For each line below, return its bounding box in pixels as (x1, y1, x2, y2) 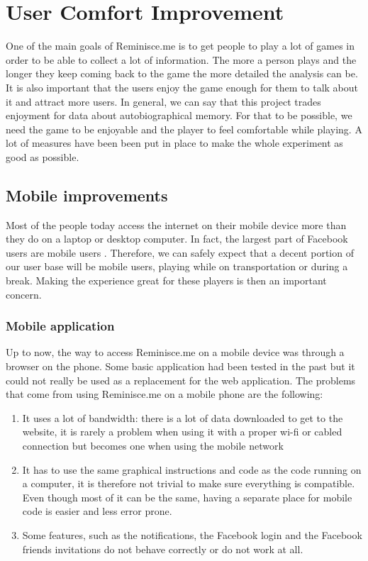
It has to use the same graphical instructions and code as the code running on (22, 462, 362, 477)
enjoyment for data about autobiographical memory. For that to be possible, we (6, 108, 352, 123)
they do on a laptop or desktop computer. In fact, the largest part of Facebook (6, 231, 348, 246)
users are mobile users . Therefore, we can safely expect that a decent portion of (6, 245, 354, 260)
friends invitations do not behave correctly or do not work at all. (22, 541, 303, 556)
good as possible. (6, 149, 79, 164)
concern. (6, 287, 42, 301)
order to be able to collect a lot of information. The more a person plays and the (6, 52, 357, 67)
